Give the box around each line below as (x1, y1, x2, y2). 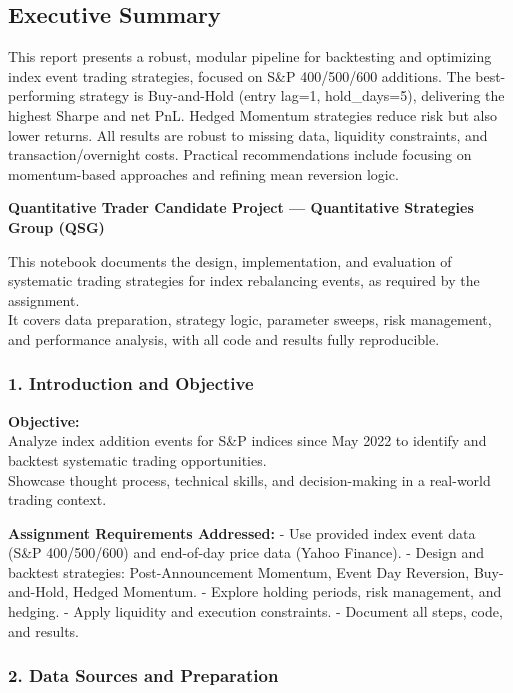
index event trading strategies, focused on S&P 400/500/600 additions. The (8, 65, 471, 86)
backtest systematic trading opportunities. (8, 449, 267, 470)
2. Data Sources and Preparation (8, 663, 279, 688)
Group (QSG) (8, 216, 105, 237)
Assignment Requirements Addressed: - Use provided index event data (8, 522, 476, 543)
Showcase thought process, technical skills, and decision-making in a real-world (8, 469, 491, 490)
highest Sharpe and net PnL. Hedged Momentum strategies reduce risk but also (8, 104, 497, 125)
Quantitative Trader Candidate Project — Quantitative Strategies (8, 197, 474, 218)
